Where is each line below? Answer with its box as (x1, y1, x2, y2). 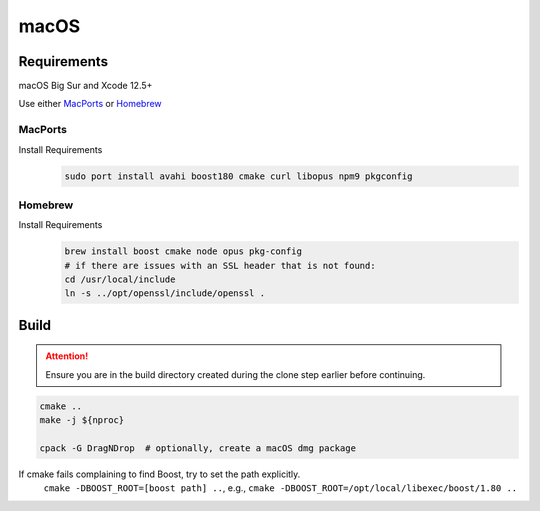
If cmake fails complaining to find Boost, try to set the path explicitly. (18, 468, 301, 480)
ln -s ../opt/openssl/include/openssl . (64, 288, 265, 299)
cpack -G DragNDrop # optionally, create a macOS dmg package (39, 443, 357, 454)
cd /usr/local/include (64, 274, 176, 285)
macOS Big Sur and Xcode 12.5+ (18, 80, 153, 92)
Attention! (45, 350, 89, 362)
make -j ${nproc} (39, 415, 125, 426)
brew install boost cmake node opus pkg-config (64, 246, 302, 257)
